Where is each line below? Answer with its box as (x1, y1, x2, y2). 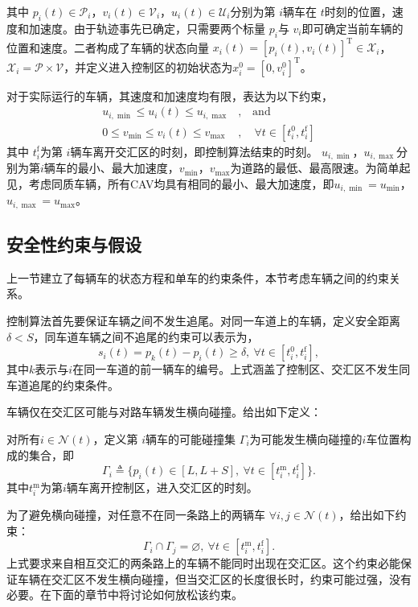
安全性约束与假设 (6, 232, 141, 257)
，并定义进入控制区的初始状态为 (64, 58, 233, 75)
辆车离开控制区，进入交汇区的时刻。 (66, 479, 258, 496)
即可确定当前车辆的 (301, 19, 404, 36)
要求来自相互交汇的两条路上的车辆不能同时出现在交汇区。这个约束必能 (28, 555, 400, 572)
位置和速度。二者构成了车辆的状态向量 (6, 39, 209, 56)
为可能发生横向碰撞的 (249, 431, 363, 448)
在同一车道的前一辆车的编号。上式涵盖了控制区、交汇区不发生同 (72, 361, 411, 378)
